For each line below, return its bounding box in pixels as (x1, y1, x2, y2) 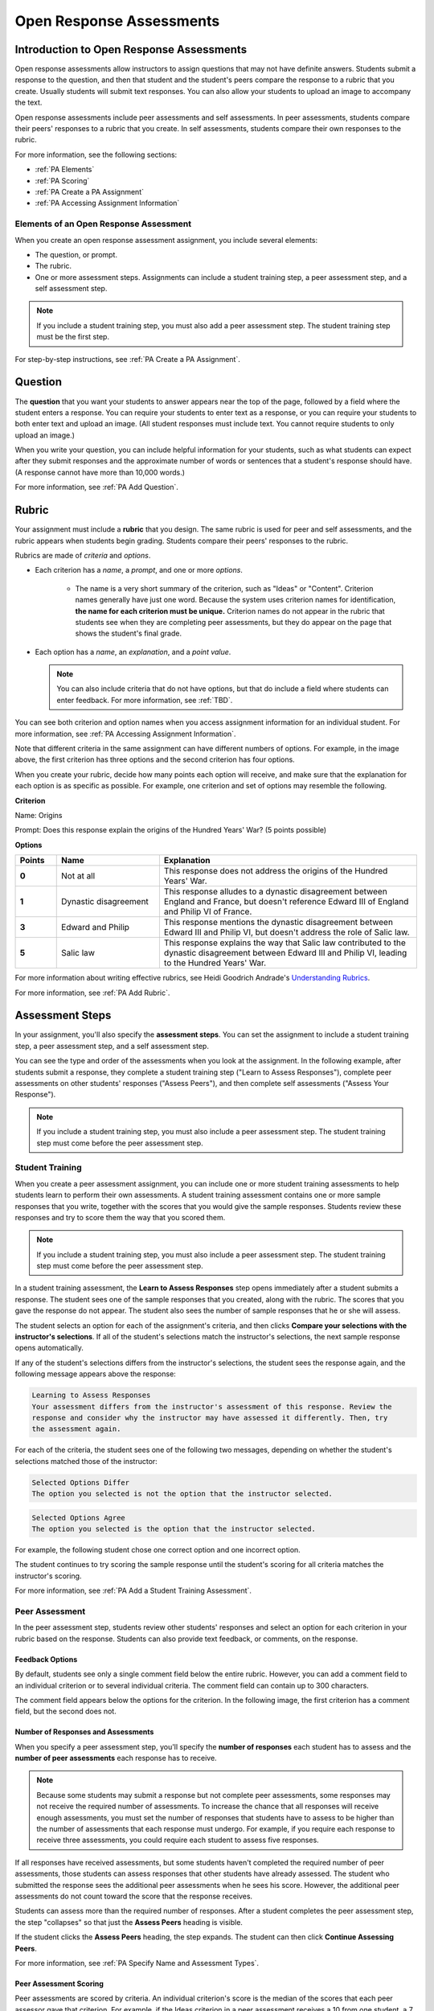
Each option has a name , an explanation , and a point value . (35, 647, 231, 656)
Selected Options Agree (31, 1513, 126, 1522)
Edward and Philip (61, 922, 130, 933)
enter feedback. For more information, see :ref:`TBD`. (56, 695, 233, 705)
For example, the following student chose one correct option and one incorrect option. (14, 1545, 301, 1555)
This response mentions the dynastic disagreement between (163, 917, 394, 928)
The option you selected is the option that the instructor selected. (31, 1524, 317, 1534)
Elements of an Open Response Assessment (14, 218, 192, 229)
